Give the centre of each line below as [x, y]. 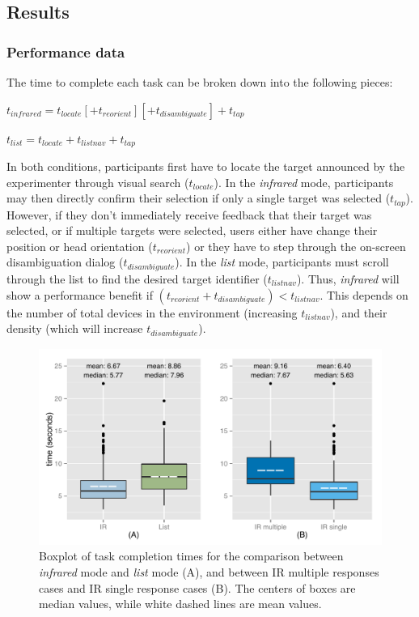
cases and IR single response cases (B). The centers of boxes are [197, 587]
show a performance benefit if [80, 294]
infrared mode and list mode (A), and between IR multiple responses [209, 571]
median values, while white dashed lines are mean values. [180, 604]
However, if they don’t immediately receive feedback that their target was [189, 214]
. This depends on [364, 294]
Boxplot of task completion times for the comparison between [191, 556]
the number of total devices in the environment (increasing [152, 312]
